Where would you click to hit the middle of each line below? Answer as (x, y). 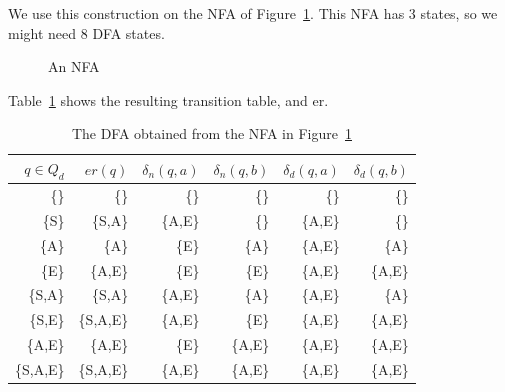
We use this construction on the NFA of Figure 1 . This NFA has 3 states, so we (253, 13)
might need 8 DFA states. (86, 32)
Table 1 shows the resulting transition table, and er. (168, 99)
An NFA (74, 66)
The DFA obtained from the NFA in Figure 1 (211, 133)
